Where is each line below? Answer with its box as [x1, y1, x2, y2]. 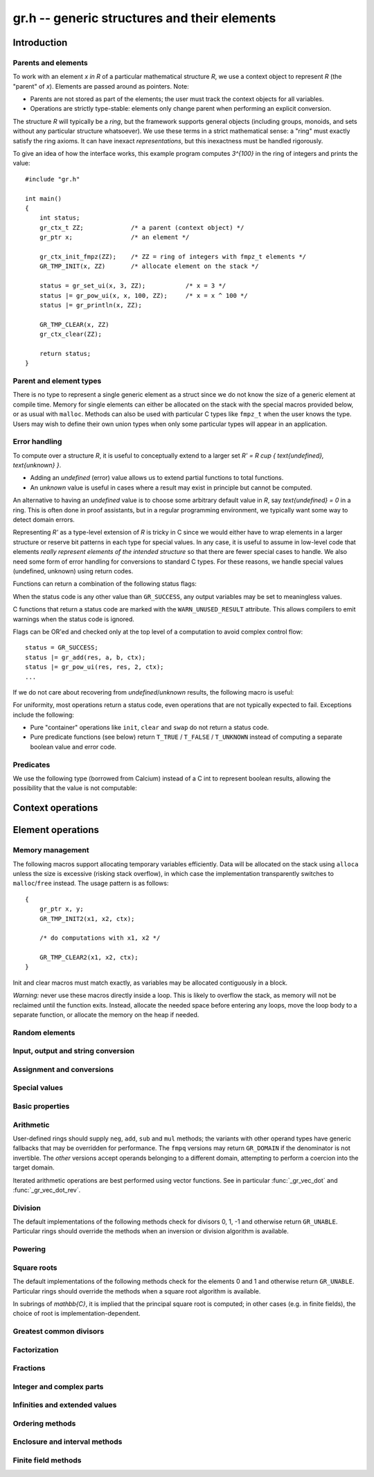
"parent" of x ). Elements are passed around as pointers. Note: [12, 82, 190, 90]
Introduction [12, 37, 68, 48]
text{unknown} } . [12, 461, 62, 469]
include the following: [12, 710, 74, 719]
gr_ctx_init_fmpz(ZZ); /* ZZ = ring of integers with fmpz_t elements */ [39, 253, 307, 260]
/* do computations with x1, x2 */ [39, 934, 161, 942]
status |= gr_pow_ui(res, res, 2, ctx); [25, 663, 164, 671]
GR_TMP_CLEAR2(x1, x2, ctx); [39, 954, 139, 962]
